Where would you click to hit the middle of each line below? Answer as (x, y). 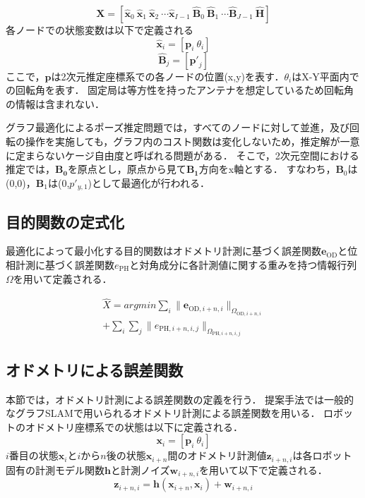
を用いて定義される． (62, 278)
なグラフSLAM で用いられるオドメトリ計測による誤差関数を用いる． (163, 413)
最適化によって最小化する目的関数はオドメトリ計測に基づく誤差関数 (163, 251)
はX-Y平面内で (325, 76)
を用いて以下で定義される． (263, 469)
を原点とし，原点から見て (127, 169)
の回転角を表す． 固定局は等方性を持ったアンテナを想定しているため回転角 (180, 90)
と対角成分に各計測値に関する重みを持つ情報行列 (243, 265)
